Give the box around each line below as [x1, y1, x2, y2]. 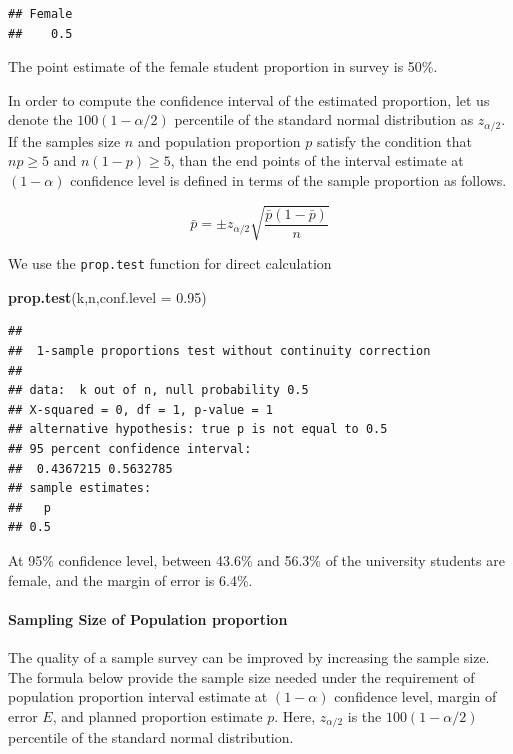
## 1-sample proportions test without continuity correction [8, 344, 431, 358]
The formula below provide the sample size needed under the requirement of [8, 666, 475, 687]
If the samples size [8, 130, 121, 151]
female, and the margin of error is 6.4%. [8, 569, 253, 590]
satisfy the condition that [317, 130, 472, 151]
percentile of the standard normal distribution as [174, 109, 474, 130]
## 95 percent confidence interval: [8, 441, 252, 456]
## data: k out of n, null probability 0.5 [8, 383, 309, 398]
